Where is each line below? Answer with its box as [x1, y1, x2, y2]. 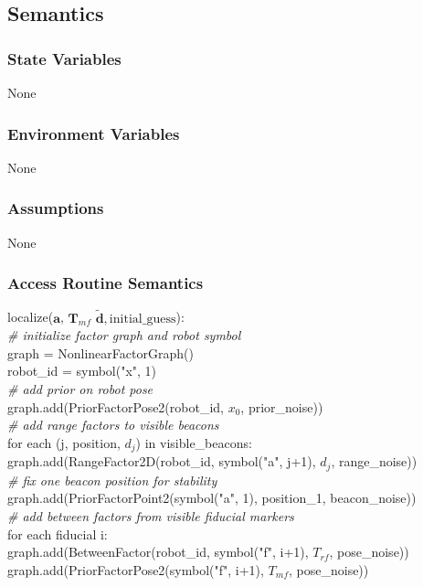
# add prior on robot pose [7, 379, 153, 399]
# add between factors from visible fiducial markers [7, 506, 294, 525]
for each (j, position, [7, 432, 121, 452]
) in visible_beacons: [135, 432, 252, 452]
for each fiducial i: [7, 524, 108, 543]
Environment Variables [7, 122, 180, 144]
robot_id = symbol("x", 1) [7, 361, 157, 380]
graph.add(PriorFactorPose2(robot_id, [7, 397, 224, 416]
